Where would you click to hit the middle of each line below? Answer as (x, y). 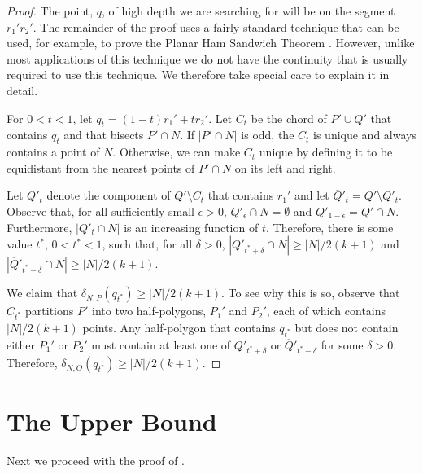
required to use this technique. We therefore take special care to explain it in (198, 75)
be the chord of (289, 118)
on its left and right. (285, 167)
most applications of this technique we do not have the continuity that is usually (207, 58)
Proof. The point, (50, 11)
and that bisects (104, 135)
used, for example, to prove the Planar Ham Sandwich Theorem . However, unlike (211, 43)
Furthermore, (39, 227)
